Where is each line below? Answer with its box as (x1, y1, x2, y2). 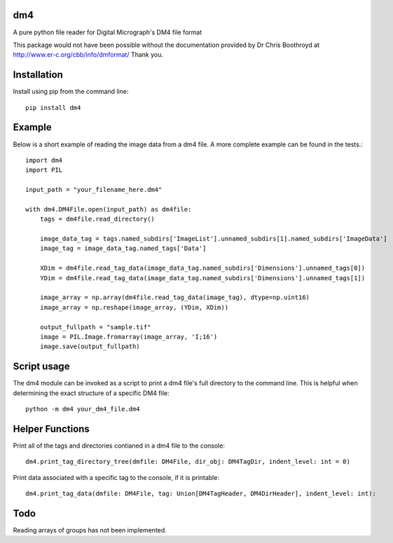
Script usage (13, 361, 70, 373)
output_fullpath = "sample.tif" (39, 323, 151, 331)
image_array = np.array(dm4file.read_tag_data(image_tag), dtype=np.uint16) (39, 294, 310, 301)
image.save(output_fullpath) (39, 343, 140, 350)
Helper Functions (13, 422, 90, 434)
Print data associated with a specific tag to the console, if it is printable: (13, 473, 220, 481)
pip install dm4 (25, 104, 81, 111)
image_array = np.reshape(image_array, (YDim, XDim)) (39, 303, 229, 311)
